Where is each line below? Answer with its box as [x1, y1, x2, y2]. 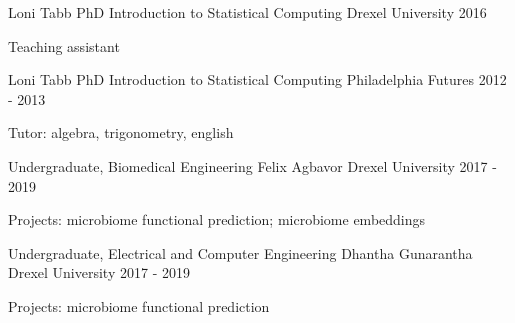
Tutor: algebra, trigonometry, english [8, 122, 234, 143]
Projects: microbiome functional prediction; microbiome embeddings [8, 209, 426, 230]
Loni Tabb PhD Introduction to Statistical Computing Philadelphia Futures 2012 [8, 69, 507, 90]
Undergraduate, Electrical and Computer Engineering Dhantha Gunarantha [8, 242, 473, 263]
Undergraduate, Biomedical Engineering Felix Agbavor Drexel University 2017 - [8, 155, 497, 176]
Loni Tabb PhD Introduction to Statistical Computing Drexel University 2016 [8, 2, 487, 22]
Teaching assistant [8, 35, 120, 56]
